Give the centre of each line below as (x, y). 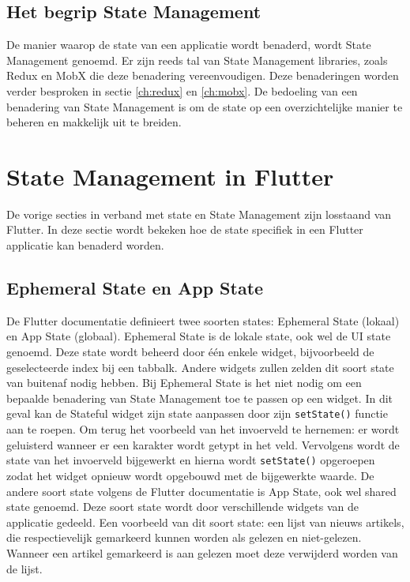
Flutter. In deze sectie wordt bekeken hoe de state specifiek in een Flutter (185, 229)
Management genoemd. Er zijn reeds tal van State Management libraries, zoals (197, 60)
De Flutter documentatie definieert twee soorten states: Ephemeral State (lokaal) (203, 320)
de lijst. (24, 568)
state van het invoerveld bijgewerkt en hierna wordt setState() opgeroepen (191, 460)
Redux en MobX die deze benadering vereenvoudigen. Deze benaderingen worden (203, 75)
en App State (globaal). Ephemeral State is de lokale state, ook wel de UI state (199, 336)
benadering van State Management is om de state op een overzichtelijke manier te (205, 106)
